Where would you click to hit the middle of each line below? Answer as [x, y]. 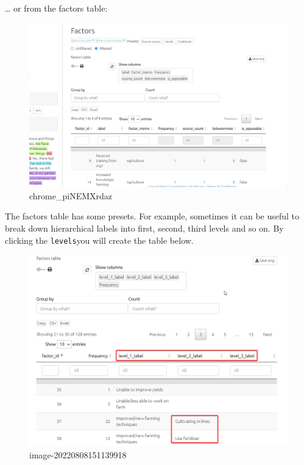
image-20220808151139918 [78, 454]
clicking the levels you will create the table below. [99, 240]
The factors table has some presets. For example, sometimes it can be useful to [152, 216]
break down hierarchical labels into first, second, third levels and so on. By [144, 228]
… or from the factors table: [56, 8]
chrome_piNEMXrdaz [71, 195]
